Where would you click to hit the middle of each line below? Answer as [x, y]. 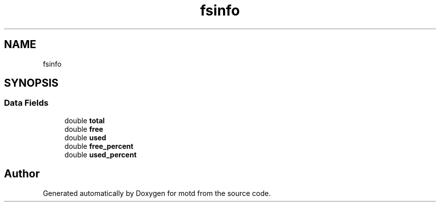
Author [22, 174]
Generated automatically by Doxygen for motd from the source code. [157, 193]
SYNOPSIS [31, 83]
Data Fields [26, 103]
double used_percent [100, 154]
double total [85, 120]
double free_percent [99, 146]
